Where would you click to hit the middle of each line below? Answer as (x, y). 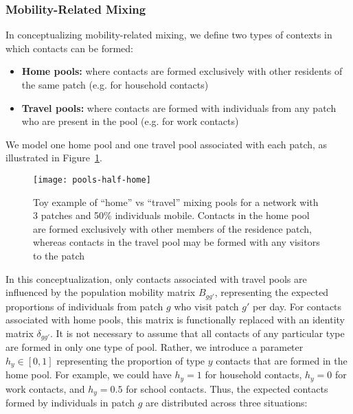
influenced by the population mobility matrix (101, 292)
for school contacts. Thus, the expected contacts (227, 388)
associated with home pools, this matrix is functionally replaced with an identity (175, 320)
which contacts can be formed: (69, 48)
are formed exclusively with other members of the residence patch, (172, 228)
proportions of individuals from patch (84, 306)
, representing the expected (272, 292)
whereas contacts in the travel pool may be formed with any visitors (176, 242)
